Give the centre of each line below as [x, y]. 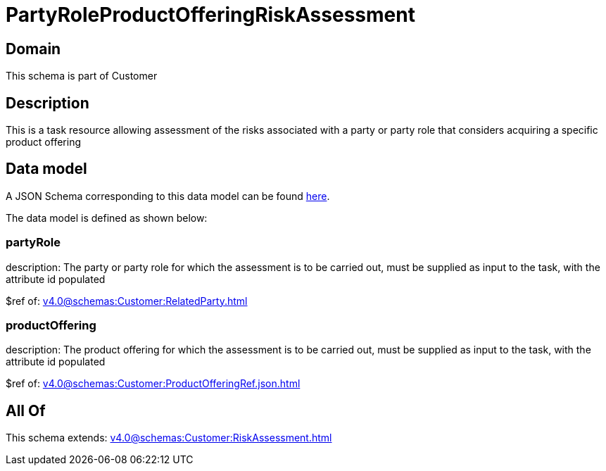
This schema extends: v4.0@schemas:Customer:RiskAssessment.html [169, 438]
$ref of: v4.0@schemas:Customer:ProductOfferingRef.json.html [153, 384]
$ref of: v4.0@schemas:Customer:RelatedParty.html [127, 301]
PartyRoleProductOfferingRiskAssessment [210, 15]
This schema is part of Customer [82, 76]
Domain [33, 49]
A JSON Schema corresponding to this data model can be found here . [168, 196]
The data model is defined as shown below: [107, 218]
